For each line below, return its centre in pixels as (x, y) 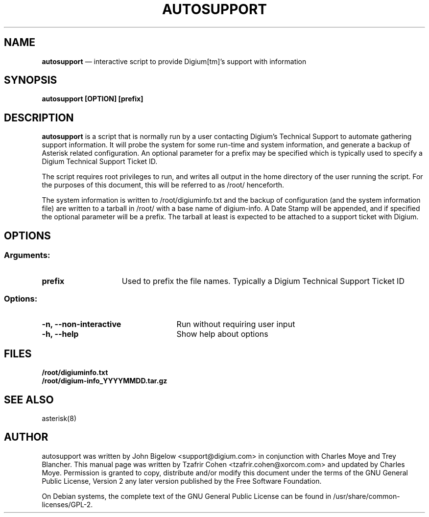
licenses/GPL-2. (67, 504)
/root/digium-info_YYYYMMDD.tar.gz (105, 381)
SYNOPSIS (31, 80)
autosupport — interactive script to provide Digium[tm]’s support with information (174, 61)
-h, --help (60, 334)
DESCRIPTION (39, 117)
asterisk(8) (59, 418)
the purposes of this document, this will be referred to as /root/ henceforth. (163, 185)
